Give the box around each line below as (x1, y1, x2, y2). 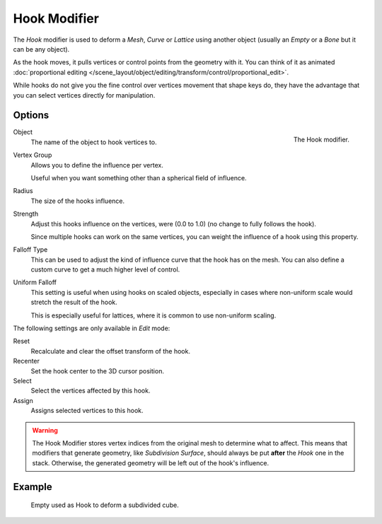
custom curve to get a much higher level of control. (30, 265, 180, 274)
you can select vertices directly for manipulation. (13, 91, 156, 99)
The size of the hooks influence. (30, 197, 125, 205)
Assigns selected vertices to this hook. (30, 407, 144, 415)
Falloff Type (13, 245, 48, 254)
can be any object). (13, 45, 70, 53)
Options (13, 110, 50, 122)
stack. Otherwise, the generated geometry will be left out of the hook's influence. (32, 458, 269, 467)
